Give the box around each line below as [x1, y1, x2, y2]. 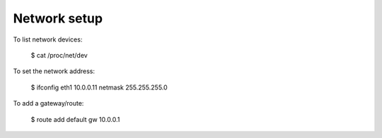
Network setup [13, 11, 103, 26]
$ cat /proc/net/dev [30, 51, 88, 59]
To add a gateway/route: [13, 99, 84, 108]
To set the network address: [13, 67, 95, 75]
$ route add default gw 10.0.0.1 [30, 115, 120, 123]
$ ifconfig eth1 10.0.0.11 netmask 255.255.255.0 [30, 83, 168, 92]
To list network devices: [13, 35, 83, 44]
